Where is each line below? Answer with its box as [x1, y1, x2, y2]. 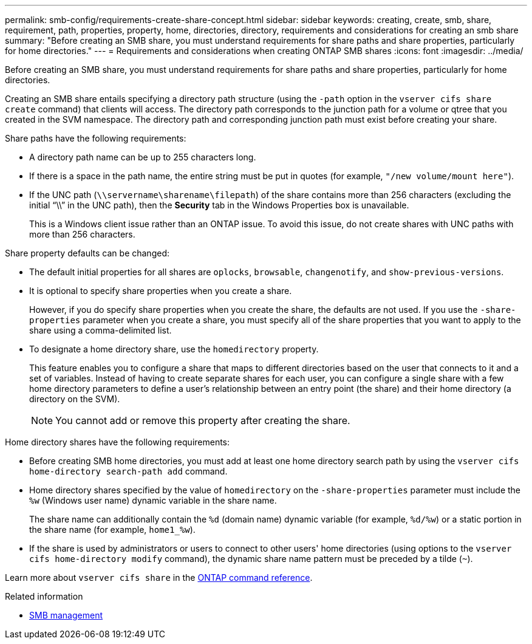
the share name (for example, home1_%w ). [29, 524, 196, 535]
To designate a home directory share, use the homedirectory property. [29, 344, 319, 354]
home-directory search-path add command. [29, 466, 228, 476]
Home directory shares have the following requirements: [5, 437, 230, 447]
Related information [5, 591, 83, 601]
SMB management [29, 610, 103, 620]
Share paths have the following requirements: [5, 133, 186, 143]
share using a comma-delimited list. [29, 325, 172, 335]
